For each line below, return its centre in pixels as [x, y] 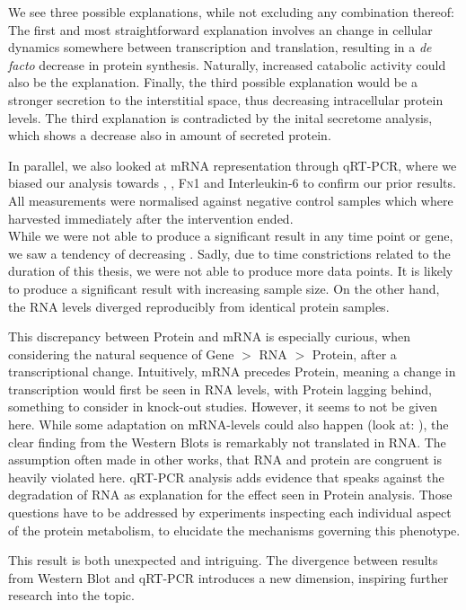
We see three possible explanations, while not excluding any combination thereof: [232, 12]
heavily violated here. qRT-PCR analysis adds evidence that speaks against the [226, 477]
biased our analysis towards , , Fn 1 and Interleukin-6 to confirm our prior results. [232, 183]
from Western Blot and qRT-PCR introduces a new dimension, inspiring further [229, 577]
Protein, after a [354, 354]
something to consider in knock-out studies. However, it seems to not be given [223, 407]
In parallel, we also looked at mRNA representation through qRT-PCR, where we [233, 165]
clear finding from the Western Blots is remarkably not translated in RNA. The [227, 442]
